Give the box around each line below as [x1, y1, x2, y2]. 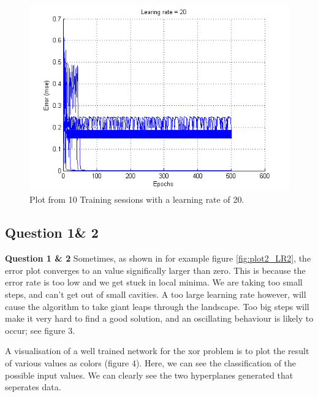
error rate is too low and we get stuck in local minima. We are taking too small [5, 276, 303, 289]
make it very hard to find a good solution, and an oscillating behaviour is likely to [5, 312, 314, 325]
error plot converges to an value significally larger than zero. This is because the [5, 263, 306, 276]
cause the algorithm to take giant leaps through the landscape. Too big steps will [5, 300, 309, 312]
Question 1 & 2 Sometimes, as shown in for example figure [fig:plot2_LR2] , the [5, 252, 311, 265]
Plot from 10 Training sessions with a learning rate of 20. [29, 193, 244, 206]
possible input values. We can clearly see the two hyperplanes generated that [5, 368, 293, 381]
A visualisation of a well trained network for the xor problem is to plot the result [5, 344, 309, 357]
